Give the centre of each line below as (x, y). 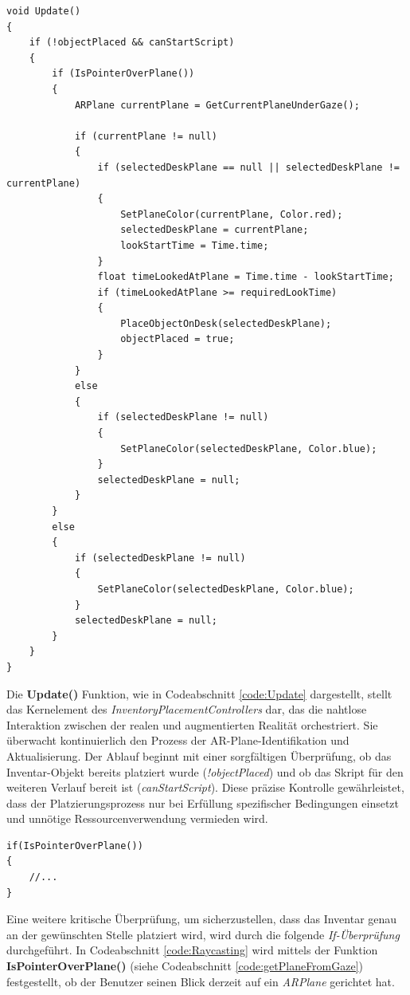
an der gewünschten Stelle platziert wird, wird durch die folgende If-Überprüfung (203, 934)
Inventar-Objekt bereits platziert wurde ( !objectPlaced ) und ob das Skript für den (205, 771)
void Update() (44, 11)
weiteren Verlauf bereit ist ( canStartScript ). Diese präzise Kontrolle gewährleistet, (205, 787)
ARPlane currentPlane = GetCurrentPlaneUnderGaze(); (217, 105)
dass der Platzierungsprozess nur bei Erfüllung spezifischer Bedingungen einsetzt (203, 802)
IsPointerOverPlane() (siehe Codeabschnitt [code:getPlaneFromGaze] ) (185, 966)
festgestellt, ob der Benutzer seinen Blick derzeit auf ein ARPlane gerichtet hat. (201, 981)
